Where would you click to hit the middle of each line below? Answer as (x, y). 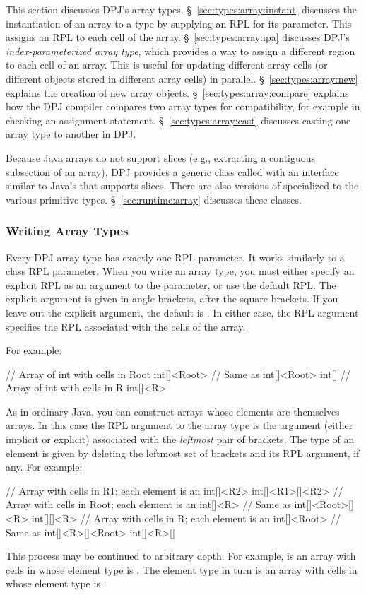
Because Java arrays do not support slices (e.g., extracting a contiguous (161, 157)
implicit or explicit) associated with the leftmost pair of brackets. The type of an (180, 439)
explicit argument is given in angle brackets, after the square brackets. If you (172, 299)
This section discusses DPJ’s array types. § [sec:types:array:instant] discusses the (182, 9)
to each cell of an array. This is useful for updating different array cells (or (167, 65)
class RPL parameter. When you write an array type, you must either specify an (180, 271)
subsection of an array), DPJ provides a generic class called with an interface (172, 171)
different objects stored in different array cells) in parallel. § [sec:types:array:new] (182, 78)
